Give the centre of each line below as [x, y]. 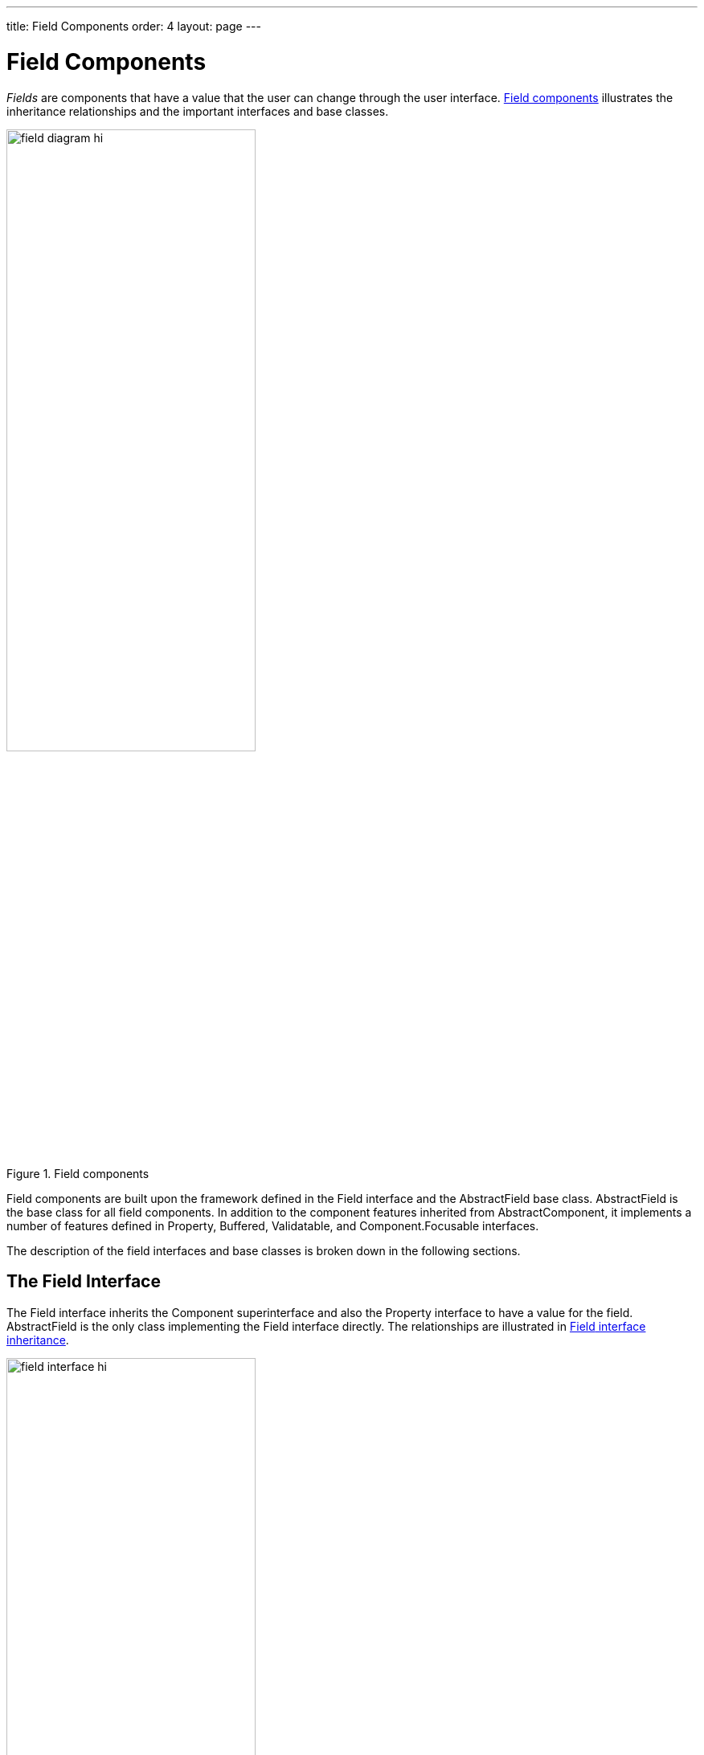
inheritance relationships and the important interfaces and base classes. [198, 111]
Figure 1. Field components [78, 1173]
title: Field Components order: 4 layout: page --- [134, 26]
